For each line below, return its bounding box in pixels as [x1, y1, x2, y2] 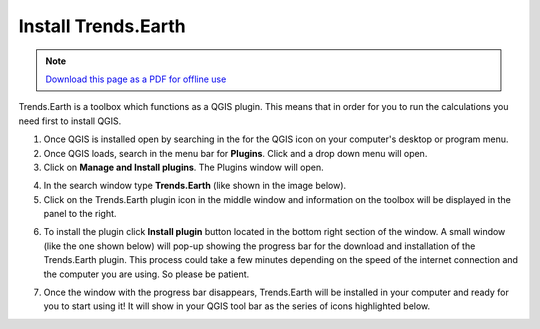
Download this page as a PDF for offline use [45, 73, 227, 85]
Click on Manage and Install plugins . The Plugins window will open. [43, 161, 324, 173]
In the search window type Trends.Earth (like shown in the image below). [43, 180, 347, 192]
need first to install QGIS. [18, 115, 122, 127]
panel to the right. [43, 208, 117, 220]
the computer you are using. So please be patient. [43, 268, 250, 280]
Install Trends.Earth [18, 15, 187, 37]
